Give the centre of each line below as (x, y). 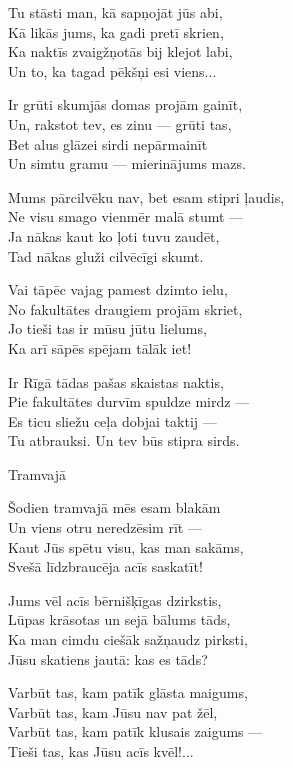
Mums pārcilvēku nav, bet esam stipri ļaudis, (146, 196)
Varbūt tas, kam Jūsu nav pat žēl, (113, 711)
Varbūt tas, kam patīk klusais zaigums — (135, 731)
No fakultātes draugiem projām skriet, (125, 308)
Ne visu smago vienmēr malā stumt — (126, 216)
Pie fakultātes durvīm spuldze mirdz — (129, 401)
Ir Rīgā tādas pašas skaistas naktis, (116, 381)
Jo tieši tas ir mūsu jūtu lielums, (107, 328)
